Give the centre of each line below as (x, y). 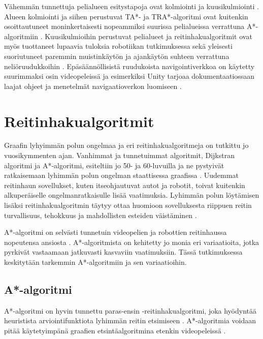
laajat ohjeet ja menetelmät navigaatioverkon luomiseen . (93, 86)
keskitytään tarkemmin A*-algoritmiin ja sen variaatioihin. (95, 262)
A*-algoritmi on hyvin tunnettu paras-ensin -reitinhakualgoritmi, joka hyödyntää (130, 310)
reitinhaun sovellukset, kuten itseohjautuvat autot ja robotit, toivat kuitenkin (125, 185)
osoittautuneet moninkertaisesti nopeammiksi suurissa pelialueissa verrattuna (124, 26)
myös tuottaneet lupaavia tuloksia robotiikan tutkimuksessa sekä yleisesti (118, 46)
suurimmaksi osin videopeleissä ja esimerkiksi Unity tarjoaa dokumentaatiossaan (129, 76)
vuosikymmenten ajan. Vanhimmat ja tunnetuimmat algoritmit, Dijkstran (119, 155)
